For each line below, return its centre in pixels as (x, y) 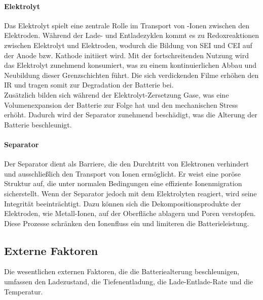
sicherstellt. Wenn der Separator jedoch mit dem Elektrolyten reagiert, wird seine (130, 193)
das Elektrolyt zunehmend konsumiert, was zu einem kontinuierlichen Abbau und (130, 65)
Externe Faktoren (51, 250)
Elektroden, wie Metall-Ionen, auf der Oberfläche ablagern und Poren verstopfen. (130, 213)
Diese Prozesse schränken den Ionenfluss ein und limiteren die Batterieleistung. (127, 223)
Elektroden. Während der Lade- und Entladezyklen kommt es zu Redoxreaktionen (132, 35)
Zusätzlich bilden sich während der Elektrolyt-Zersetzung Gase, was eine (117, 94)
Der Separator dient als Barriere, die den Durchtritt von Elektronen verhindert (127, 164)
